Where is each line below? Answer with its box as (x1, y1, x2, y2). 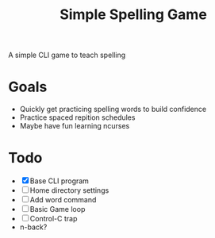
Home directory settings (29, 186, 109, 195)
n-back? (19, 222, 48, 232)
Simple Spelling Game (59, 6, 208, 24)
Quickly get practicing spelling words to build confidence (19, 105, 207, 114)
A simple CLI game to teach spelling (8, 50, 126, 60)
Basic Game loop (29, 205, 86, 214)
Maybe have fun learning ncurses (19, 121, 130, 131)
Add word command (29, 195, 97, 205)
